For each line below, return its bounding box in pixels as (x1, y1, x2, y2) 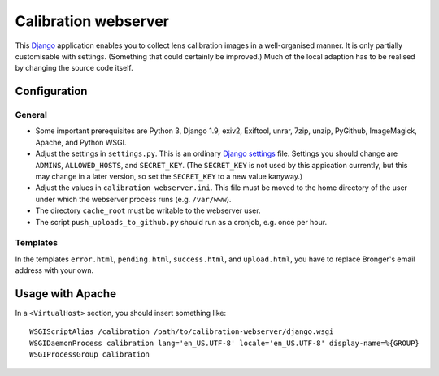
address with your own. (15, 266, 93, 275)
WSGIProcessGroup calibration (29, 350, 150, 359)
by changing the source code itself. (15, 63, 133, 73)
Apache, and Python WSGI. (35, 137, 127, 147)
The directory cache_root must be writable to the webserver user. (35, 205, 261, 215)
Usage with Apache (15, 287, 117, 300)
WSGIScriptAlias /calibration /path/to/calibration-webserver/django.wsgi (29, 327, 334, 336)
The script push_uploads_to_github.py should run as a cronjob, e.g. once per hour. (35, 217, 328, 227)
